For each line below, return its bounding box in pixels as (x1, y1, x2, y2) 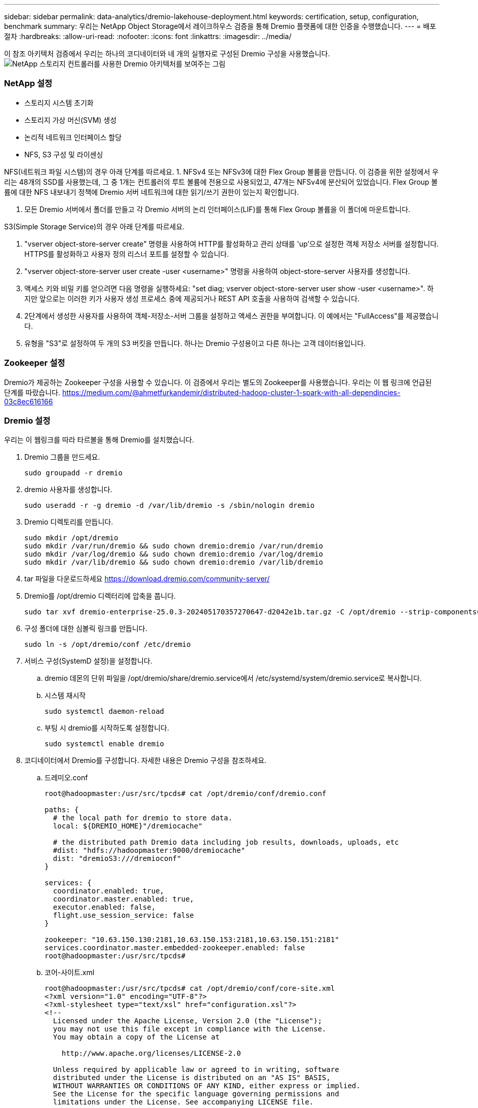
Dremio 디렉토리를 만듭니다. (24, 517, 113, 527)
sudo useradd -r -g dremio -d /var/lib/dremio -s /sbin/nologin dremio (24, 501, 315, 510)
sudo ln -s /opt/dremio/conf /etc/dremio (24, 640, 191, 649)
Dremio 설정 (4, 415, 51, 426)
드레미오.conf (45, 773, 88, 782)
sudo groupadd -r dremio (24, 469, 123, 477)
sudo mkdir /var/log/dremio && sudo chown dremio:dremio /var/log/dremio (24, 550, 324, 559)
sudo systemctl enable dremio (45, 740, 165, 748)
